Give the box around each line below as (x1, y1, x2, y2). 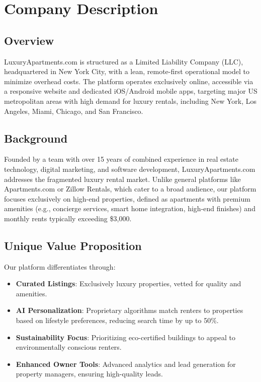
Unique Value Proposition (4, 237, 142, 253)
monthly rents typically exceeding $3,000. (4, 213, 132, 223)
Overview (4, 32, 54, 48)
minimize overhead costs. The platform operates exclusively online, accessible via (4, 76, 253, 86)
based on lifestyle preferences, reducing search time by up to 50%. (16, 315, 219, 326)
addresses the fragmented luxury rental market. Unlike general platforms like (4, 173, 241, 184)
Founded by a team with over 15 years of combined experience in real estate (4, 154, 238, 164)
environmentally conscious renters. (16, 342, 122, 352)
